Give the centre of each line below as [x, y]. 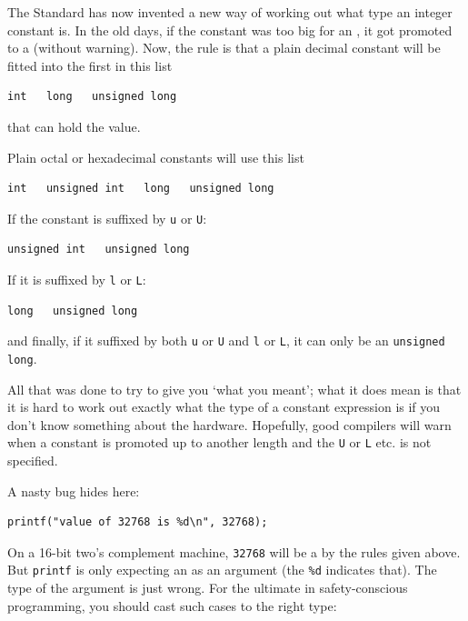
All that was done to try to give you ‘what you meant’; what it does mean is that [234, 389]
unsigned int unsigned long [99, 250]
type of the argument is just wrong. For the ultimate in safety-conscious [208, 588]
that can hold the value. [74, 126]
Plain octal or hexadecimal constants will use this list [156, 157]
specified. [33, 460]
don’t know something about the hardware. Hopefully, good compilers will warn [229, 424]
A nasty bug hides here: [74, 491]
